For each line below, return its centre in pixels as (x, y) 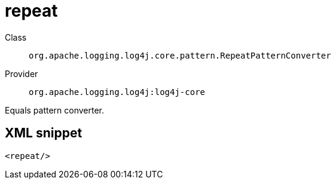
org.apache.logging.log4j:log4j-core (117, 92)
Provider (22, 73)
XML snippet (44, 133)
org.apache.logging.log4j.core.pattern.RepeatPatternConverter (180, 55)
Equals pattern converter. (55, 110)
